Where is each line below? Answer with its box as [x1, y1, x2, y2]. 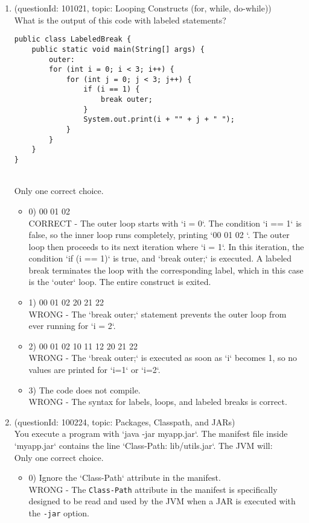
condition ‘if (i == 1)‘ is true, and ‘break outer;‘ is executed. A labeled [28, 252, 292, 265]
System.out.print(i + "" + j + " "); [83, 115, 235, 124]
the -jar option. [28, 507, 89, 519]
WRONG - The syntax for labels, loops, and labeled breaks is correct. [28, 395, 287, 408]
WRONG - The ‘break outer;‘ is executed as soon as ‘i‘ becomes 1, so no [28, 351, 298, 364]
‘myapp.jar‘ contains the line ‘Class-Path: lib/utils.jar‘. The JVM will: [14, 439, 273, 451]
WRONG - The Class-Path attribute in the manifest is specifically [28, 483, 278, 495]
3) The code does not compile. [28, 383, 141, 396]
